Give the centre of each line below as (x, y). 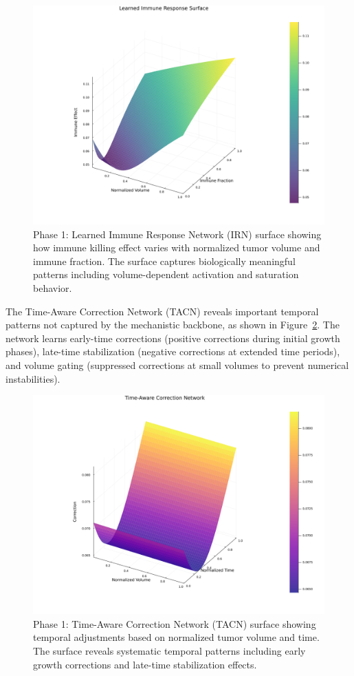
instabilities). (33, 378)
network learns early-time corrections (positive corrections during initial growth (173, 338)
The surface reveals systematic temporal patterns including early (169, 650)
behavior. (53, 287)
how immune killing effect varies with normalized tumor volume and (177, 247)
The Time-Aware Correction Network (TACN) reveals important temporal (162, 311)
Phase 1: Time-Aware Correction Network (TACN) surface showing (175, 623)
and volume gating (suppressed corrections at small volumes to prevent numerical (177, 365)
